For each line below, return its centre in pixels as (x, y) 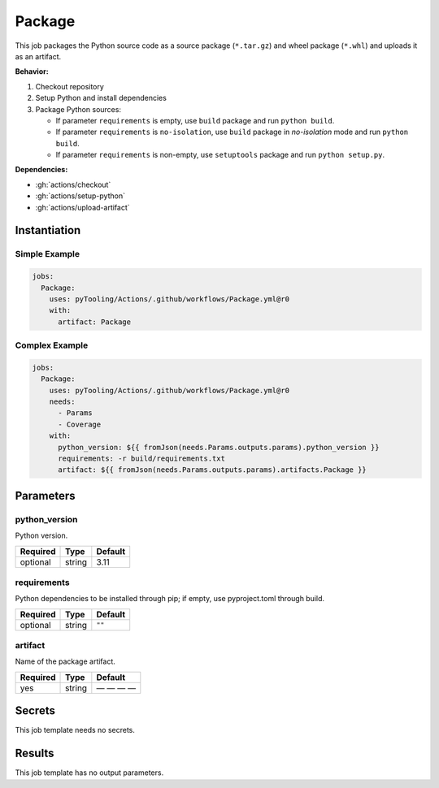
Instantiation (48, 230)
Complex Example (52, 345)
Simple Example (48, 254)
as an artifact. (38, 56)
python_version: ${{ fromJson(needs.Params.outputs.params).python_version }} (219, 447)
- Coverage (80, 424)
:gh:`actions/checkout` (73, 184)
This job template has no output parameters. (89, 773)
